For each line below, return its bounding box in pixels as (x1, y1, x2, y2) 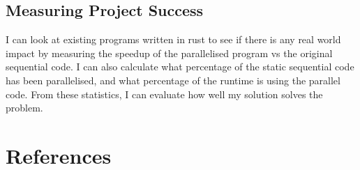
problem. (6, 100, 43, 115)
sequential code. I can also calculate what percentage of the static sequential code (6, 59, 354, 74)
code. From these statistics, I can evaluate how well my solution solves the (6, 86, 323, 101)
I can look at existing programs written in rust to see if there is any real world (6, 32, 341, 47)
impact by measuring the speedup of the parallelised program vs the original (6, 45, 333, 60)
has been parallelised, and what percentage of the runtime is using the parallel (6, 72, 340, 87)
